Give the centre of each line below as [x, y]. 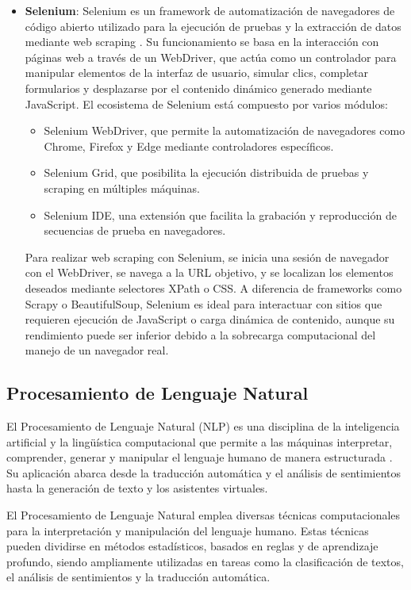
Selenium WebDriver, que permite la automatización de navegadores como [225, 130]
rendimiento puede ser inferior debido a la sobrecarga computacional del [200, 334]
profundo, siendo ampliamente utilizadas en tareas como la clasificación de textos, [205, 561]
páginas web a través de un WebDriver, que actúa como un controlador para [211, 57]
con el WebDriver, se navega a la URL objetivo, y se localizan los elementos [209, 272]
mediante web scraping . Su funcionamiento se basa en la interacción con [202, 42]
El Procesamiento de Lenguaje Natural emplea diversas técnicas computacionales [204, 515]
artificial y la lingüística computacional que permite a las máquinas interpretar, [200, 441]
